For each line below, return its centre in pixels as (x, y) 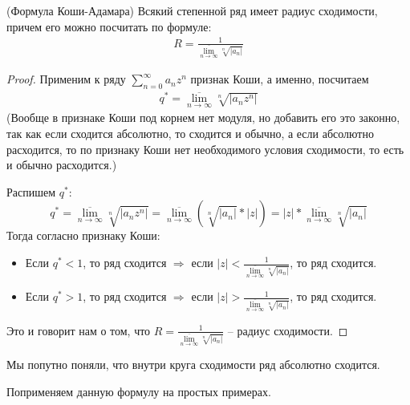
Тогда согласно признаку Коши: (83, 235)
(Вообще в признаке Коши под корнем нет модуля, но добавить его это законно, (203, 117)
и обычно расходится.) (62, 165)
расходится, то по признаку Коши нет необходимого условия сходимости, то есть (205, 149)
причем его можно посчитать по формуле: (109, 26)
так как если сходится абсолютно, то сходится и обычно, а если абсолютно (190, 134)
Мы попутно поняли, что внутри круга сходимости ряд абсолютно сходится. (193, 364)
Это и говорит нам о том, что (79, 330)
